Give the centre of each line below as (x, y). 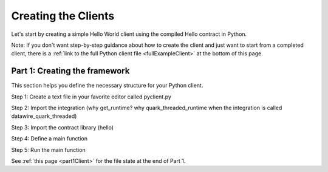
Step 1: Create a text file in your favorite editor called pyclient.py (91, 97)
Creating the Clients (63, 16)
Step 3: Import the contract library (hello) (63, 127)
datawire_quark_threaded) (44, 116)
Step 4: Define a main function (50, 139)
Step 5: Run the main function (48, 150)
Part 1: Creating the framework (70, 71)
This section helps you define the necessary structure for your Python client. (107, 86)
